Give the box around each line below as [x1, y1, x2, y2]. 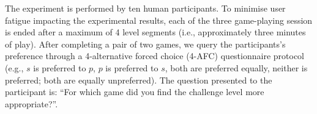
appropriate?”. [5, 97, 58, 110]
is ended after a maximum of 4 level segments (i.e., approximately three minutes [5, 26, 306, 38]
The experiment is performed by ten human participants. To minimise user [5, 2, 286, 14]
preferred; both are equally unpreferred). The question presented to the [5, 73, 272, 86]
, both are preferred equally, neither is [165, 61, 308, 74]
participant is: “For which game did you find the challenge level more [5, 85, 264, 98]
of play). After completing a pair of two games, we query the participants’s [5, 37, 286, 50]
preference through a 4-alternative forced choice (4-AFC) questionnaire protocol [5, 49, 304, 62]
